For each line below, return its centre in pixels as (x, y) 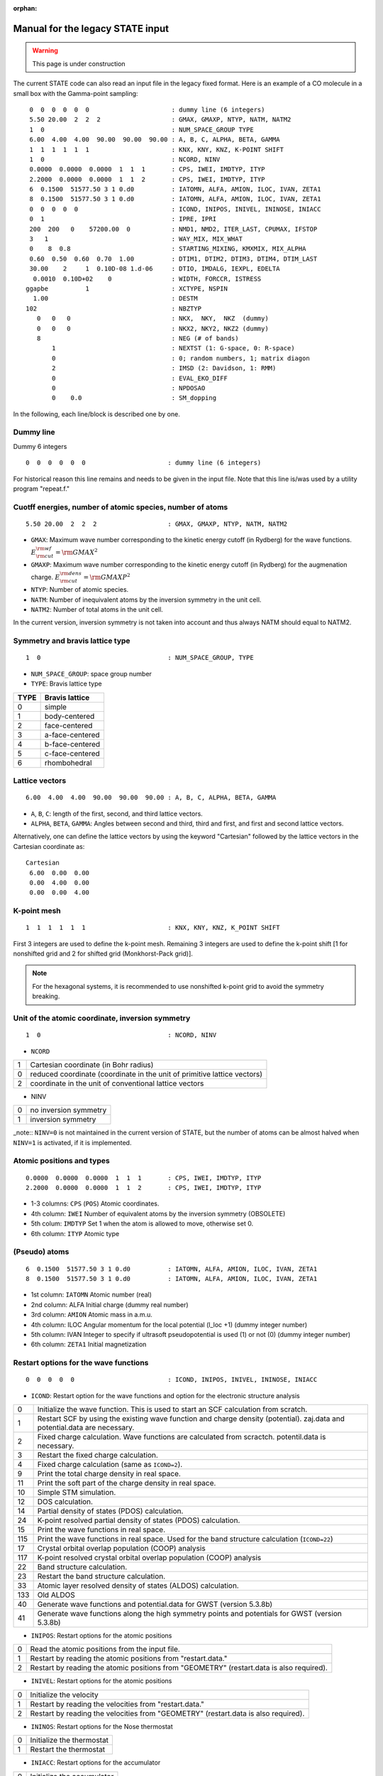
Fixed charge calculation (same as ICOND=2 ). (110, 1465)
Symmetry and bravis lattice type (72, 641)
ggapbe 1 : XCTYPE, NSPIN (127, 289)
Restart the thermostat (68, 1750)
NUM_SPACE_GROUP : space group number (91, 673)
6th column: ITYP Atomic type (75, 1233)
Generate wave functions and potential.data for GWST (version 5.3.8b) (155, 1604)
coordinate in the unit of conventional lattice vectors (117, 1083)
